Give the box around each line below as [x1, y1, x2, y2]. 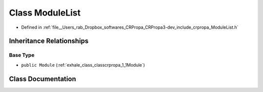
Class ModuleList [9, 7, 81, 18]
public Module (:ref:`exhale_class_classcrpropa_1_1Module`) [21, 62, 145, 68]
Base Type [9, 52, 35, 58]
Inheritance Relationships [9, 37, 89, 45]
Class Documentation [9, 74, 76, 83]
